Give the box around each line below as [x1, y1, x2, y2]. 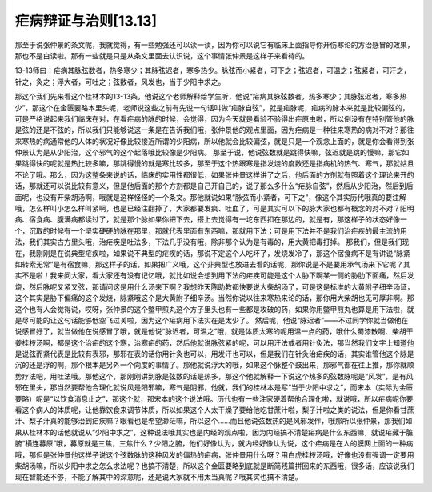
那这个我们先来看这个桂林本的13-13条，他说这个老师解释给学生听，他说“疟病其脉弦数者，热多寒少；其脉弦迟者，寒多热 [14, 92, 407, 102]
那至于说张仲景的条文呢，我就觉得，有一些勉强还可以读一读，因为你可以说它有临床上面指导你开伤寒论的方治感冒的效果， [14, 40, 414, 50]
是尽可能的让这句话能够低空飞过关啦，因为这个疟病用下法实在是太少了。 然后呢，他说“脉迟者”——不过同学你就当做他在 [14, 315, 409, 325]
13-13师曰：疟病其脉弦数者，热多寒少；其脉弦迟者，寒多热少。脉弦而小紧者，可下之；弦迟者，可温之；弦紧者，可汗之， [14, 66, 411, 75]
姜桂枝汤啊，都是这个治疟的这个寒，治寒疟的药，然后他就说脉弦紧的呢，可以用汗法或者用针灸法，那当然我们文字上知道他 [14, 338, 414, 347]
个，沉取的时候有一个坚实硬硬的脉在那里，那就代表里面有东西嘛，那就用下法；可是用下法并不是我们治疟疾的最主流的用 [14, 226, 407, 235]
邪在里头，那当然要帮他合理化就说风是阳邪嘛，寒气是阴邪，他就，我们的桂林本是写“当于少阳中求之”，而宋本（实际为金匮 [14, 382, 414, 392]
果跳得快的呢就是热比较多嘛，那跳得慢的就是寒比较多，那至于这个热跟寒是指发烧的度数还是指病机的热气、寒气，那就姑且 [14, 158, 414, 168]
